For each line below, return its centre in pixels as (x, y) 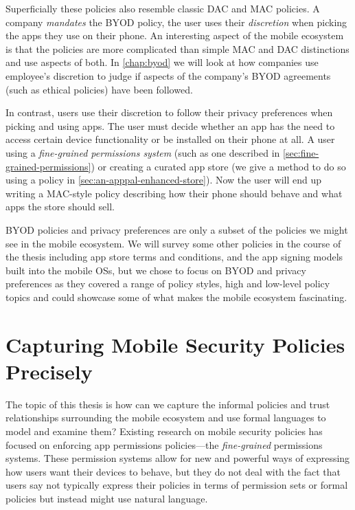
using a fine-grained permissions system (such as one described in (143, 152)
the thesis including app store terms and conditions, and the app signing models (174, 257)
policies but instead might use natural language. (107, 498)
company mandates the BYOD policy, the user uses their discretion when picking (176, 22)
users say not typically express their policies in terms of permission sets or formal (177, 485)
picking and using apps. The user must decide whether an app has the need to (170, 125)
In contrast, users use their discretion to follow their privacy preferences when (169, 112)
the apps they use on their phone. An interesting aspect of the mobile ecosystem (175, 35)
